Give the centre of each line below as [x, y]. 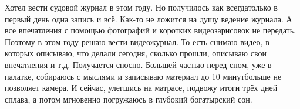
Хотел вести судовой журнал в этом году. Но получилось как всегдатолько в [141, 7]
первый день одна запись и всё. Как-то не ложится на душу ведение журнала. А [149, 18]
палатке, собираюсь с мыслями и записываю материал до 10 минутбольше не [143, 76]
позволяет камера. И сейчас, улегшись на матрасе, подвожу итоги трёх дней [141, 88]
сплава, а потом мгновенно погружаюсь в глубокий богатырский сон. [129, 99]
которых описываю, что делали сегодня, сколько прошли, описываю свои [136, 53]
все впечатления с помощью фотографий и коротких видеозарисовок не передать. [150, 30]
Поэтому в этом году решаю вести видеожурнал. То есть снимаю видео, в [137, 41]
